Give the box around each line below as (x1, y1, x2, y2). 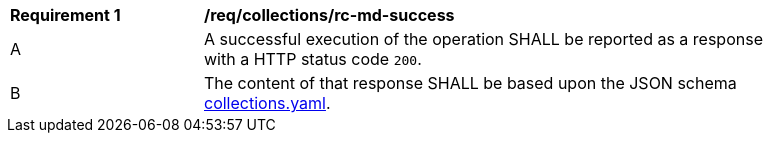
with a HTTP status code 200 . (204, 49, 422, 69)
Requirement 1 (10, 5, 121, 25)
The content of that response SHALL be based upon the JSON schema (204, 73, 737, 93)
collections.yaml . (204, 93, 331, 113)
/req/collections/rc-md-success (204, 5, 455, 25)
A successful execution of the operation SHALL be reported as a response (204, 29, 763, 49)
